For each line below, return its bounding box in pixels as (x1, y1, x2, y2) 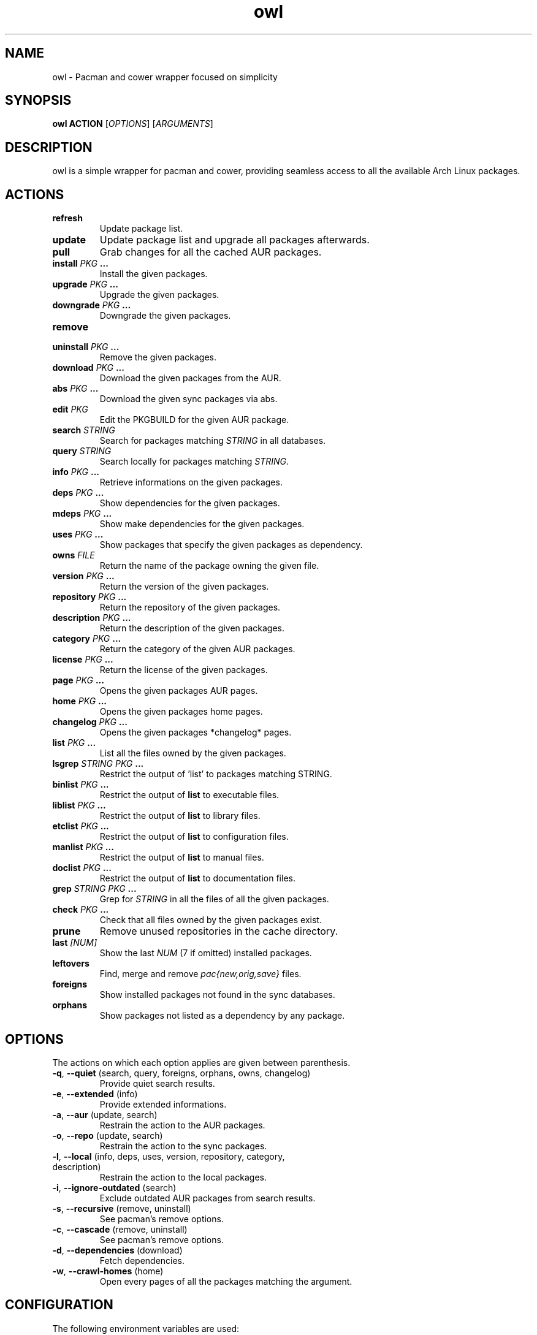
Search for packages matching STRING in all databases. (99, 435, 326, 446)
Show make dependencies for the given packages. (99, 519, 305, 530)
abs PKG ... (52, 383, 99, 394)
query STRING (52, 446, 112, 457)
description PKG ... (52, 612, 131, 623)
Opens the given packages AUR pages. (99, 685, 258, 696)
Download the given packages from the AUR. (99, 373, 281, 384)
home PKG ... (52, 696, 107, 707)
